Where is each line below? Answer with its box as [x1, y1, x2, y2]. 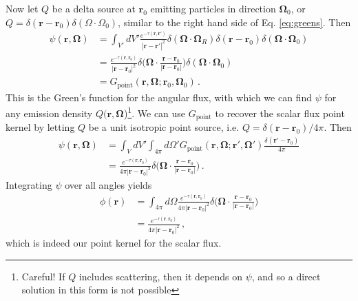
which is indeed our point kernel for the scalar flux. [6, 236, 222, 250]
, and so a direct [251, 269, 321, 283]
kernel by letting [6, 120, 75, 134]
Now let [6, 1, 39, 15]
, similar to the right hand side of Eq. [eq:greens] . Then [118, 14, 351, 29]
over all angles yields [65, 177, 152, 191]
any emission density [6, 105, 93, 120]
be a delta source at [52, 1, 136, 15]
